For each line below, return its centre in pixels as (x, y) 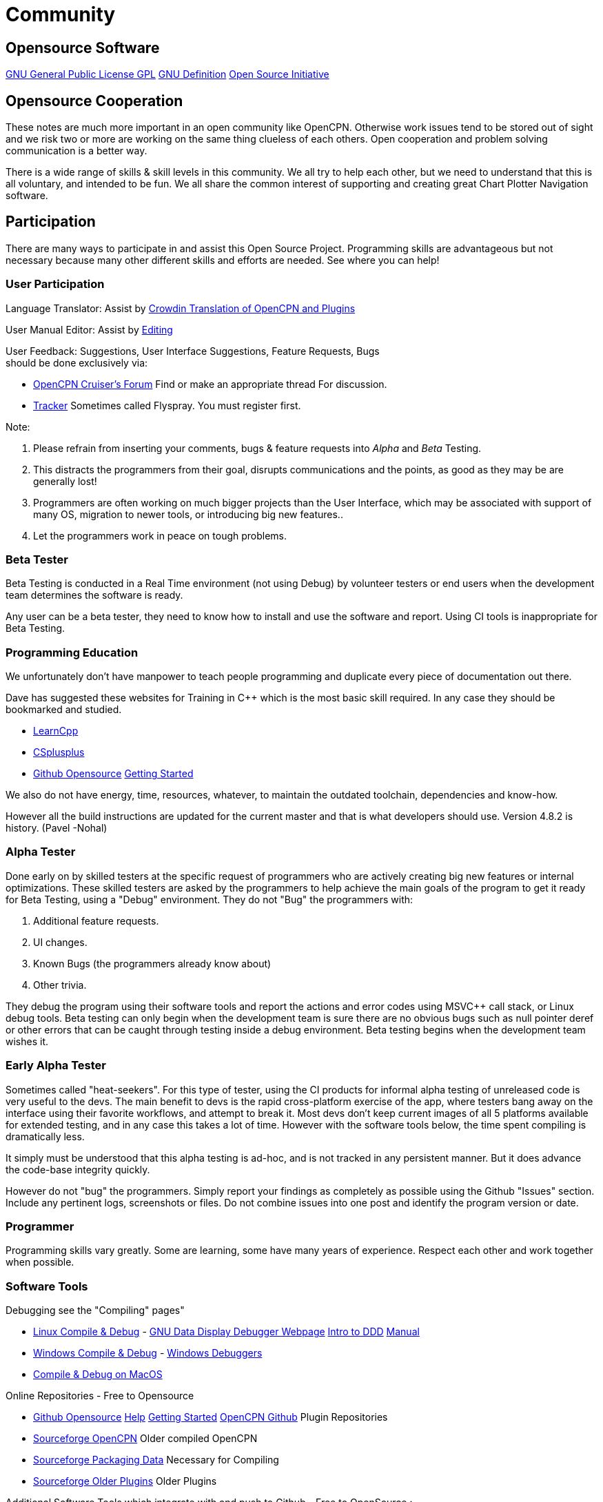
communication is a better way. (76, 151)
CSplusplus (59, 752)
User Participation (55, 284)
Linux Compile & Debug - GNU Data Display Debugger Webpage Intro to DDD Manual (226, 1332)
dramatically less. (45, 1136)
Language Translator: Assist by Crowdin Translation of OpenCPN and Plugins (181, 308)
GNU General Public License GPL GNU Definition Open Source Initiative (167, 74)
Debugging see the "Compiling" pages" (95, 1310)
